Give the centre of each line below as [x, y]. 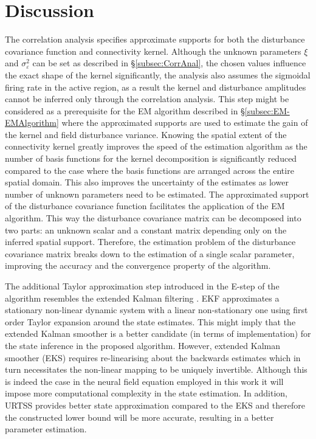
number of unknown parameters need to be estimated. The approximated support [157, 194]
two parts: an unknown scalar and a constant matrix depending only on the [146, 230]
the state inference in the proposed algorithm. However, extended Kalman [143, 345]
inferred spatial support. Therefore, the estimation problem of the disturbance [150, 242]
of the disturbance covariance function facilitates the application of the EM [145, 206]
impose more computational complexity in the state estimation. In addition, [146, 393]
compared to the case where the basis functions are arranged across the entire [149, 170]
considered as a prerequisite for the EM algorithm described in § [125, 110]
